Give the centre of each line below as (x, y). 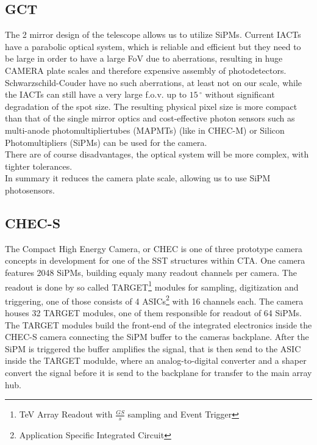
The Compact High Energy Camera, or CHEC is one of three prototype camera (154, 248)
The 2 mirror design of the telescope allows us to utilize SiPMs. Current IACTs (153, 34)
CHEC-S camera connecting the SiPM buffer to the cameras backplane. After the (157, 337)
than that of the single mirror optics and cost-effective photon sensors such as (150, 118)
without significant (240, 94)
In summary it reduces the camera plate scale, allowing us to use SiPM (138, 178)
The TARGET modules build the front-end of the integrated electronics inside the (158, 324)
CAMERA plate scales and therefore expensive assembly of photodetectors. (146, 70)
